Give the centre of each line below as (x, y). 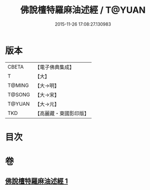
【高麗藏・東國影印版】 (62, 113)
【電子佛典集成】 (55, 67)
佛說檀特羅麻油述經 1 (37, 181)
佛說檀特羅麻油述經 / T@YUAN (83, 10)
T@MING (18, 85)
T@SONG (19, 94)
